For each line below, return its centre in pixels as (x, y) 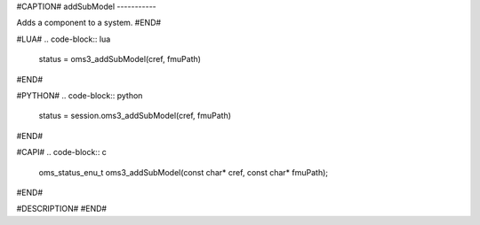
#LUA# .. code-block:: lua (64, 39)
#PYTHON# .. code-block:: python (80, 95)
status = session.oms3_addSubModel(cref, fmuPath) (135, 116)
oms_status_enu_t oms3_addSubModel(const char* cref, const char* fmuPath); (184, 172)
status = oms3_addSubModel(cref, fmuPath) (120, 59)
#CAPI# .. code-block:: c (61, 152)
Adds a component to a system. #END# (89, 23)
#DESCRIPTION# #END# (61, 209)
